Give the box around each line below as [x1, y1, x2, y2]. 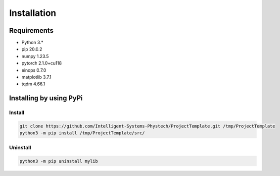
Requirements [9, 26, 54, 35]
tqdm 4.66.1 [21, 81, 46, 87]
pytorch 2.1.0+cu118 [21, 60, 62, 66]
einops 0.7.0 [21, 67, 47, 73]
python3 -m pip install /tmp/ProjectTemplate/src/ [19, 130, 145, 136]
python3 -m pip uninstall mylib [19, 158, 98, 164]
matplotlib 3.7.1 [21, 74, 51, 80]
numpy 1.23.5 [21, 53, 49, 59]
